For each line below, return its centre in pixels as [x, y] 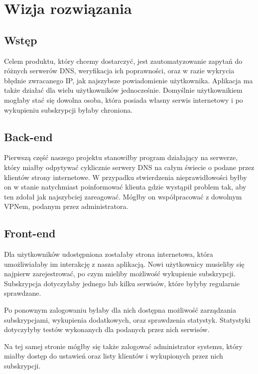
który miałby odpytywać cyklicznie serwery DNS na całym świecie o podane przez [129, 167]
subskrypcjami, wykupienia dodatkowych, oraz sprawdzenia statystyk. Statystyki [127, 319]
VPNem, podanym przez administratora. [66, 206]
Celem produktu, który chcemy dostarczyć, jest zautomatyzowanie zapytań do [123, 61]
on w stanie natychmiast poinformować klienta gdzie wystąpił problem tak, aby [125, 187]
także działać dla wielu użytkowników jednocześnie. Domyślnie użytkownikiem [123, 90]
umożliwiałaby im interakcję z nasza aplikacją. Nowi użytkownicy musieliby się [124, 264]
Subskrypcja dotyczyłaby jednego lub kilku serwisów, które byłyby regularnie [122, 283]
